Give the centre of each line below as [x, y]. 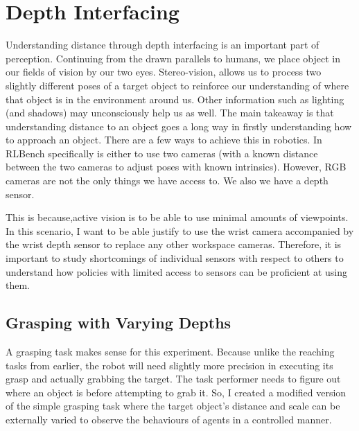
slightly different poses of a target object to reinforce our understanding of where [177, 85]
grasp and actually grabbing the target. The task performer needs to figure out [173, 379]
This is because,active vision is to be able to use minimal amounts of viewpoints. [177, 217]
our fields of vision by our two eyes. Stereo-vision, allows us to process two [164, 72]
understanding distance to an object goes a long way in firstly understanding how [179, 126]
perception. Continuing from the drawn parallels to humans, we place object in [173, 58]
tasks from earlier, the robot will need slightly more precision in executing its [169, 365]
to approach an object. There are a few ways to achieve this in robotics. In [164, 140]
